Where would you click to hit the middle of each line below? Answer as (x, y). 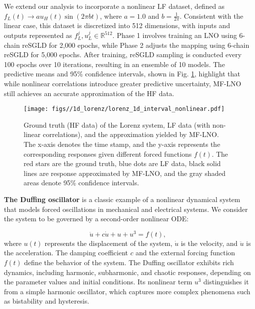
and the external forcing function (185, 253)
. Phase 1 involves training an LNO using (175, 35)
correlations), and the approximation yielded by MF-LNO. (131, 134)
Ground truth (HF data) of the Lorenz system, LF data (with (117, 124)
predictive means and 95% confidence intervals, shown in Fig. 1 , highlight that (122, 74)
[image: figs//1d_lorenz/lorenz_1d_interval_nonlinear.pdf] (124, 109)
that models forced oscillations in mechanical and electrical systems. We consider (126, 209)
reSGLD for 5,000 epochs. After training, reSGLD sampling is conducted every (123, 54)
